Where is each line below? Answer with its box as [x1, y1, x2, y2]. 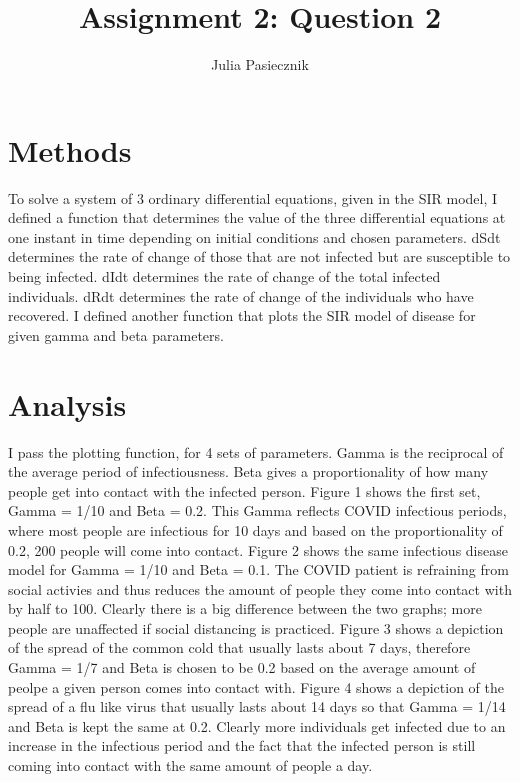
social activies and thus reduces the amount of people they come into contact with [8, 578, 512, 599]
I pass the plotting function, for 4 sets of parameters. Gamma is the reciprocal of [8, 441, 504, 462]
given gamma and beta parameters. [8, 324, 224, 345]
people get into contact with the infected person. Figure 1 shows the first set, [8, 480, 481, 501]
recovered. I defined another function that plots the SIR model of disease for [8, 305, 476, 326]
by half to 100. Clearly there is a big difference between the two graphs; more [8, 598, 482, 619]
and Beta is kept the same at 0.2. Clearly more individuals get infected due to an [8, 715, 506, 736]
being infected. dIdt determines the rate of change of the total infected [8, 266, 441, 287]
